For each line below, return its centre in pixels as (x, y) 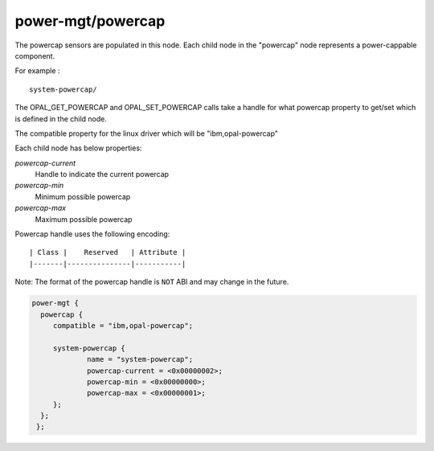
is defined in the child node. (61, 119)
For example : (37, 71)
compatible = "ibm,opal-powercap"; (123, 325)
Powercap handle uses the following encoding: (92, 234)
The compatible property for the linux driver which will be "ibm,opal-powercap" (147, 133)
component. (35, 55)
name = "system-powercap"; (140, 359)
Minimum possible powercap (83, 196)
